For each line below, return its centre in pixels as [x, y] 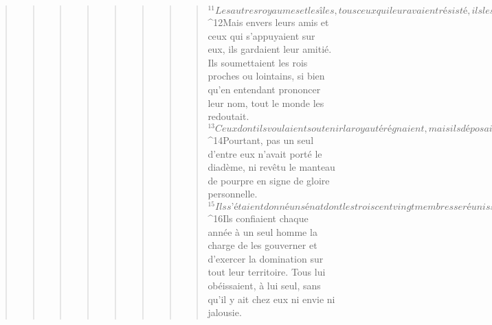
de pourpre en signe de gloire [269, 180]
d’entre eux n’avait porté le [265, 153]
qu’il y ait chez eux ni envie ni [271, 299]
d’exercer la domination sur [266, 258]
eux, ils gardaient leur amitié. [270, 49]
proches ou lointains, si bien [266, 76]
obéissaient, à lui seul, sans [264, 285]
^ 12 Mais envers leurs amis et [268, 22]
